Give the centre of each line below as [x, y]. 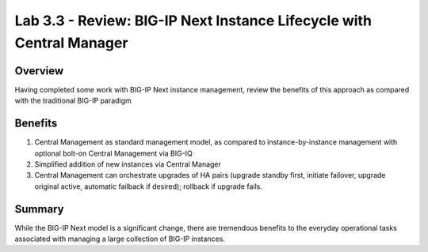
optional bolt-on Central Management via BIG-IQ [114, 153]
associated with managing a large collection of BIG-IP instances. [120, 239]
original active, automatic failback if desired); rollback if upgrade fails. [149, 186]
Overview [39, 71]
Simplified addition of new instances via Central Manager [128, 164]
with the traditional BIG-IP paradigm [73, 101]
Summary [39, 209]
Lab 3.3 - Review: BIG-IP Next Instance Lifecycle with [193, 21]
